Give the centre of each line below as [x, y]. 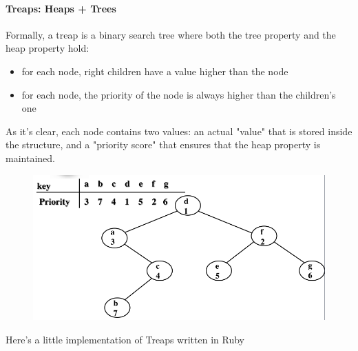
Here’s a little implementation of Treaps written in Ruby [125, 339]
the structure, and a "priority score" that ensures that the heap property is [163, 144]
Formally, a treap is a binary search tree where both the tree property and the [171, 34]
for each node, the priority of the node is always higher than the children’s [179, 94]
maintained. [30, 158]
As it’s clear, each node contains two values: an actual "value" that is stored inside [179, 131]
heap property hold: [48, 48]
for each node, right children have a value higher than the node [155, 71]
